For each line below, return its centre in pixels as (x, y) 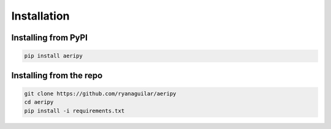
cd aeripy (39, 102)
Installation (40, 16)
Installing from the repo (57, 76)
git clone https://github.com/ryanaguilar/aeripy (100, 94)
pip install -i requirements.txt (74, 111)
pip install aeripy (53, 56)
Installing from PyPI (50, 38)
